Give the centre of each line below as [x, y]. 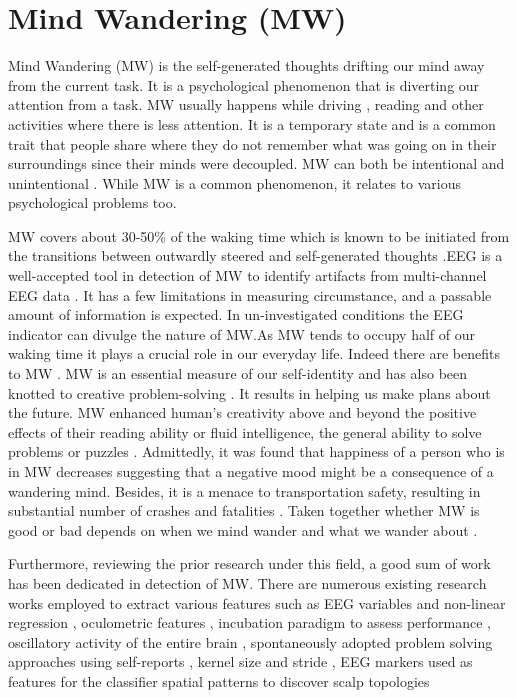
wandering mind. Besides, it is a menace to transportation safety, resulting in [244, 490]
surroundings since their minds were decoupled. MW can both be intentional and [256, 163]
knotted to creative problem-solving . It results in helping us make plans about [249, 392]
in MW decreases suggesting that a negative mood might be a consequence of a [251, 471]
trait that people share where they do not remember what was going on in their [252, 143]
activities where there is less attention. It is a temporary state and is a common [252, 123]
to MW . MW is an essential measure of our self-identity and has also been [238, 373]
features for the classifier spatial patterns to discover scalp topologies [219, 680]
